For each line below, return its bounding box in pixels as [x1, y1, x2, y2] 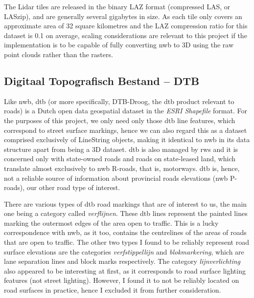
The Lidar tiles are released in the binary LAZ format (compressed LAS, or [4, 1, 231, 11]
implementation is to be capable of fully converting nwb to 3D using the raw [4, 40, 234, 50]
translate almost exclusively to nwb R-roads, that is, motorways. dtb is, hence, [4, 163, 240, 173]
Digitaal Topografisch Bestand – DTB [4, 73, 200, 88]
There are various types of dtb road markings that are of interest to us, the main [4, 198, 247, 209]
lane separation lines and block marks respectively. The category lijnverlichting [4, 256, 241, 266]
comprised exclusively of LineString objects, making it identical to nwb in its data [4, 134, 250, 145]
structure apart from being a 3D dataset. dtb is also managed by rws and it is [4, 144, 238, 154]
